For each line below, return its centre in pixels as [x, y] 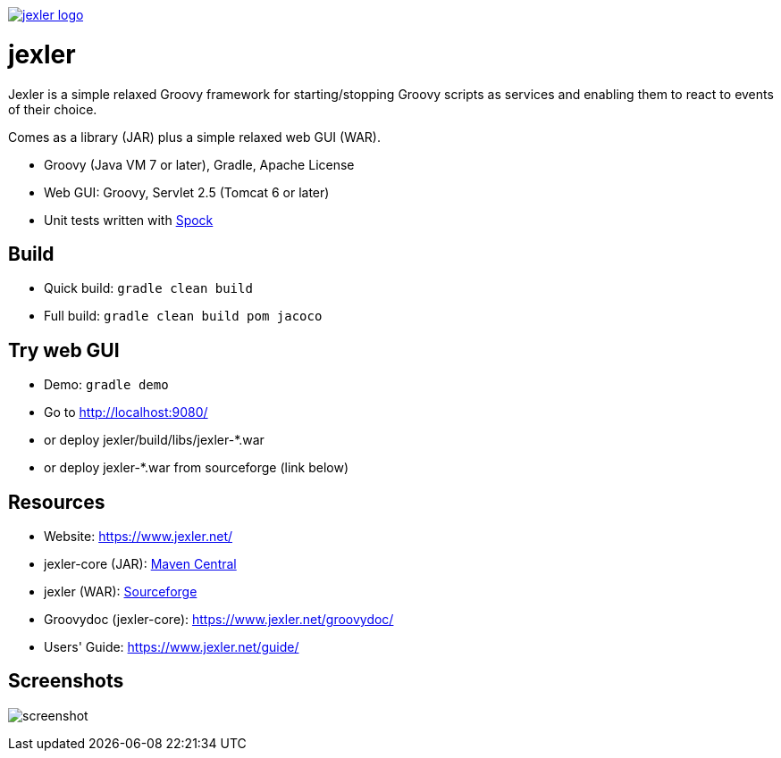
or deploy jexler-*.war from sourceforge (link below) [197, 468]
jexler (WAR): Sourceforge [121, 592]
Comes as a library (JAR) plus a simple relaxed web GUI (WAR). [194, 137]
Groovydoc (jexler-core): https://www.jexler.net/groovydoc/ [219, 620]
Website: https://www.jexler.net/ [139, 537]
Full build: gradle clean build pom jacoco [183, 316]
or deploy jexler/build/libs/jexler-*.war [154, 440]
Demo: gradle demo [106, 385]
